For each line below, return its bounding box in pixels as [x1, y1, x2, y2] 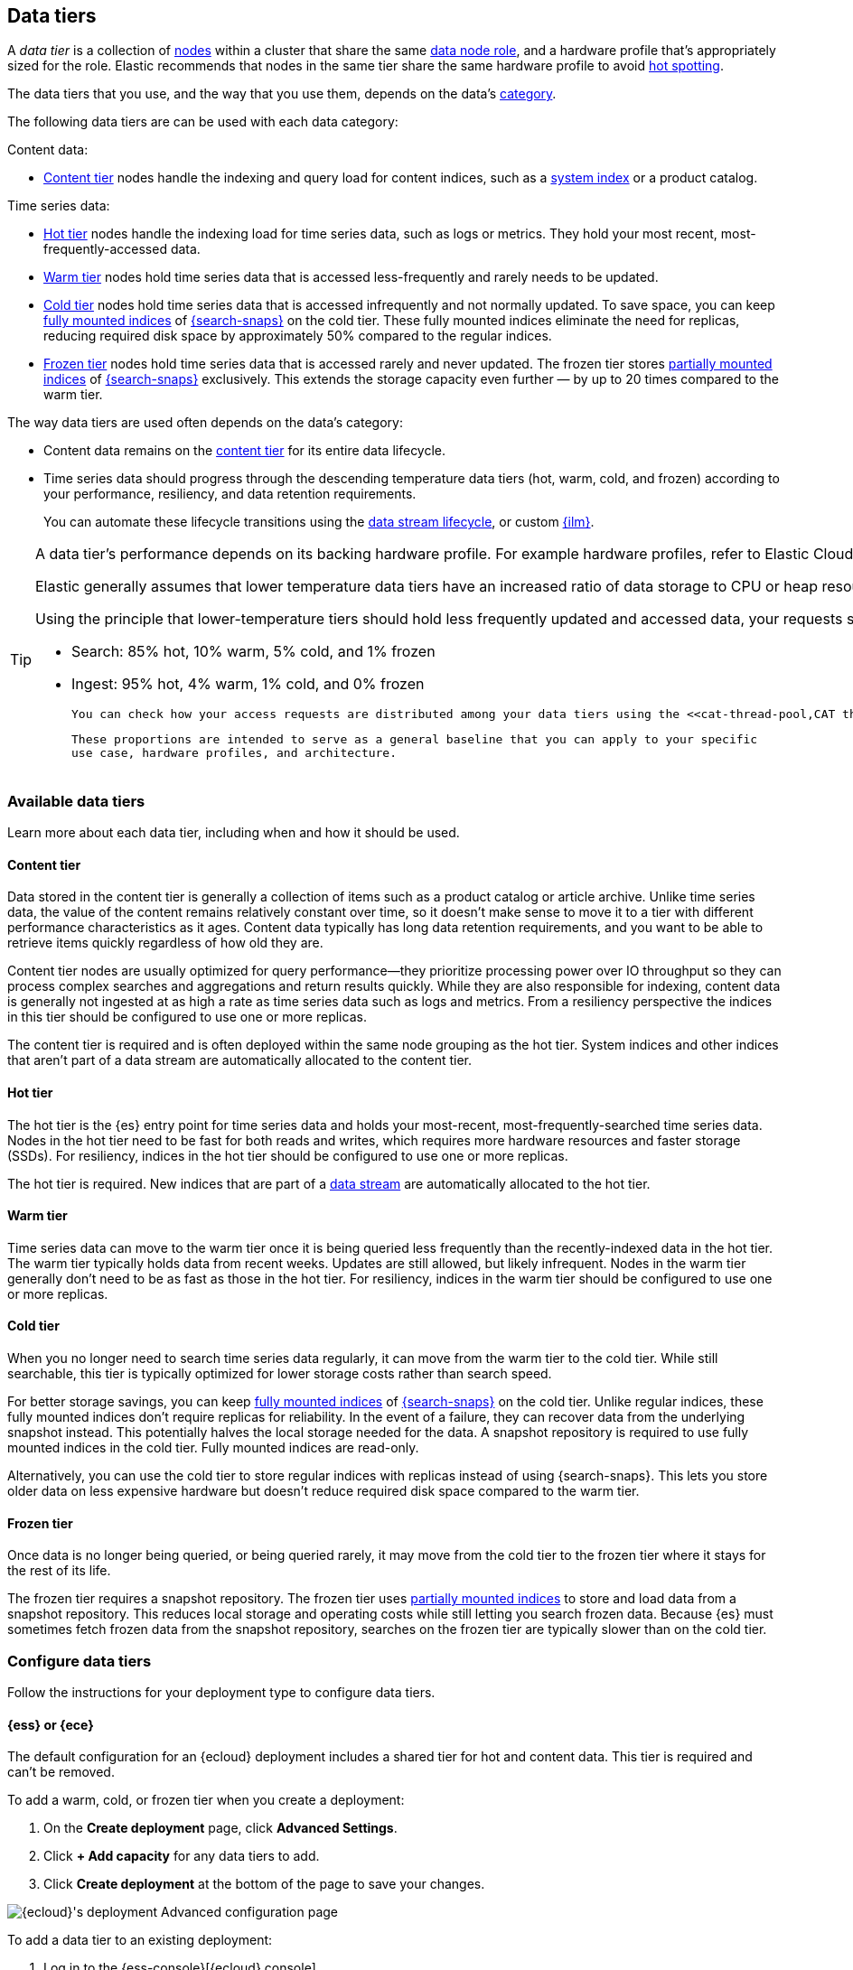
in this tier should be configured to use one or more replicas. [7, 1009, 367, 1025]
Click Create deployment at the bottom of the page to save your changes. [43, 1876, 485, 1892]
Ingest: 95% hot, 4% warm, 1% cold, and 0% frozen [71, 675, 425, 694]
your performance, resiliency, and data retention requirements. [43, 486, 417, 502]
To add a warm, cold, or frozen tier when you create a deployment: [7, 1792, 405, 1808]
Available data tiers [7, 791, 145, 810]
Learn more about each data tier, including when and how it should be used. [7, 825, 460, 841]
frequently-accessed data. [43, 241, 201, 257]
